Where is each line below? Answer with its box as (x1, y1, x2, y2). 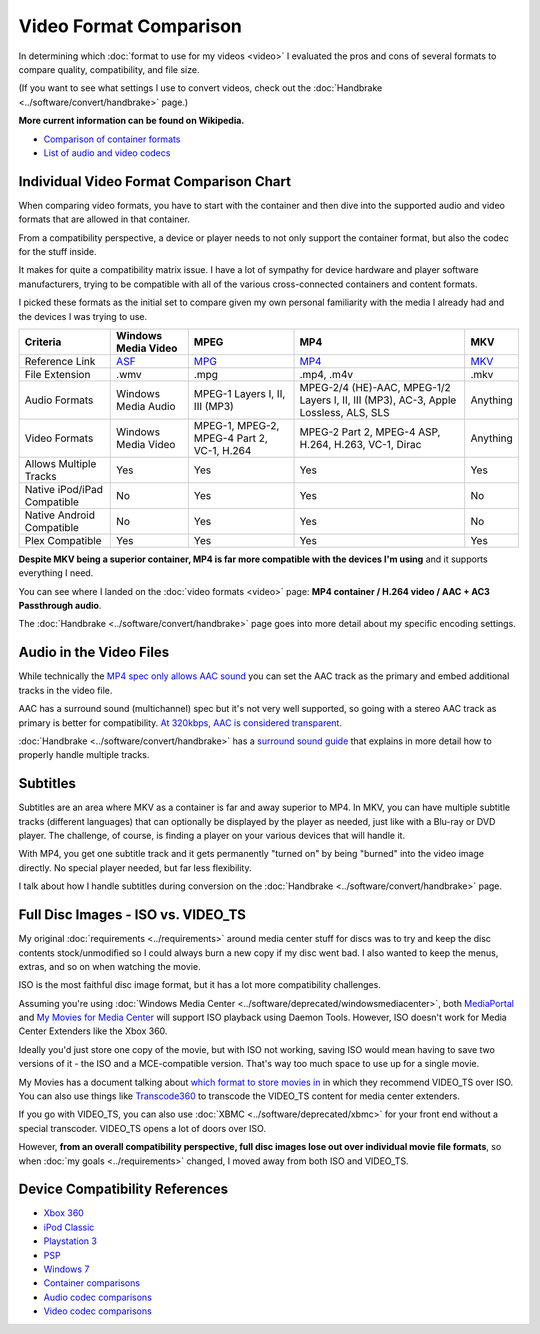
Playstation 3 (43, 1235, 97, 1247)
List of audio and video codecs (43, 146, 171, 159)
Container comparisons (43, 1277, 140, 1289)
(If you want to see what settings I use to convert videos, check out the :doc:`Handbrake (18, 82, 383, 94)
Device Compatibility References (18, 1181, 229, 1198)
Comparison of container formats (43, 133, 181, 145)
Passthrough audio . (18, 600, 102, 612)
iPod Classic (43, 1221, 95, 1233)
